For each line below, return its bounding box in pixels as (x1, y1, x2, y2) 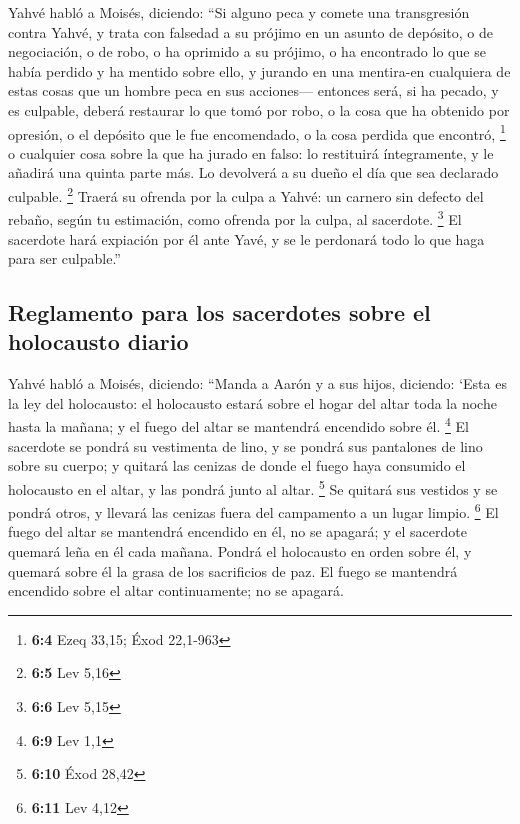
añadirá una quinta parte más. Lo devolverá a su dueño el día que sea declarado (8, 162, 499, 183)
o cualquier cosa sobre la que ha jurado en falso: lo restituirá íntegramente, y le (8, 142, 494, 163)
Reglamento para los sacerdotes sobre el (8, 297, 431, 328)
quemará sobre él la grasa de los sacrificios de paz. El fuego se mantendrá (8, 560, 458, 581)
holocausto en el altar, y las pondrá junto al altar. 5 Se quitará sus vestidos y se (8, 475, 498, 499)
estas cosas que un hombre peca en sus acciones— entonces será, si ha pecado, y (8, 80, 499, 101)
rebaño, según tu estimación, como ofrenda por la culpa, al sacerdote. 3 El (8, 206, 462, 229)
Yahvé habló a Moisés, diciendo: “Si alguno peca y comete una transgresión (8, 2, 470, 22)
